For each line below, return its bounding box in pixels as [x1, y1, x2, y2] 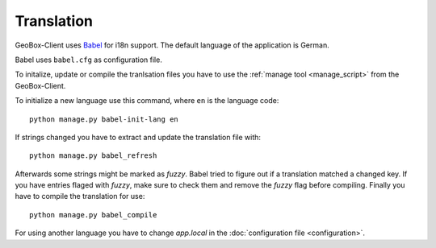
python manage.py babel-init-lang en [29, 114, 179, 124]
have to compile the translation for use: [15, 192, 145, 201]
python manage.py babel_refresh [29, 151, 157, 160]
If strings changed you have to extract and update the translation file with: [15, 132, 262, 142]
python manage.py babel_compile [29, 210, 157, 219]
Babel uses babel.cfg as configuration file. [15, 55, 163, 64]
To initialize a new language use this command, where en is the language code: [15, 96, 279, 105]
